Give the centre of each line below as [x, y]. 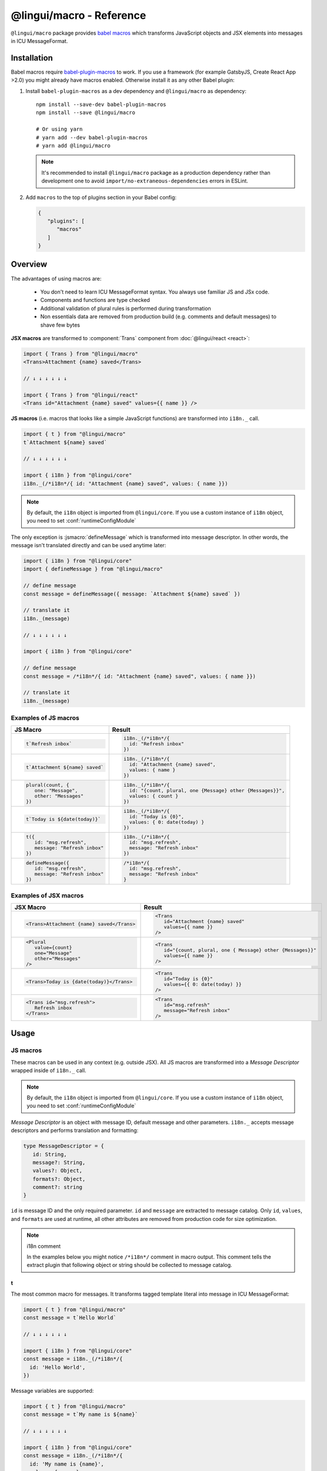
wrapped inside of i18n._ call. [49, 1070]
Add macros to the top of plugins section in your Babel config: [101, 197]
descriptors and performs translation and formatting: [75, 1130]
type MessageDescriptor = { [64, 1146]
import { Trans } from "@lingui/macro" [81, 354]
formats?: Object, [59, 1179]
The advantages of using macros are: [56, 278]
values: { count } [154, 796]
